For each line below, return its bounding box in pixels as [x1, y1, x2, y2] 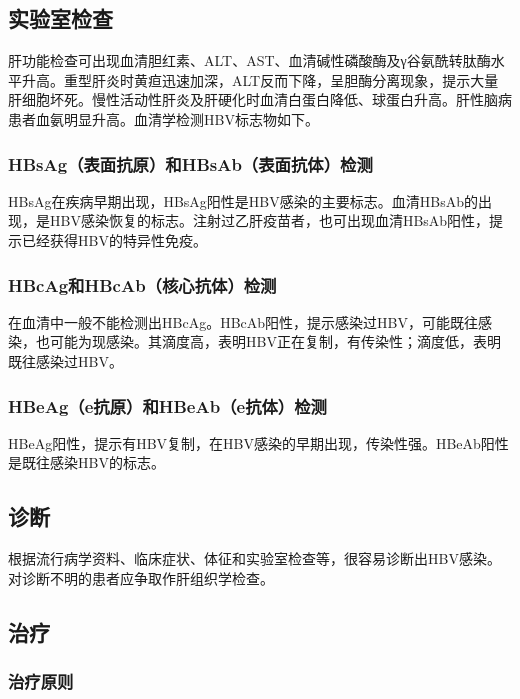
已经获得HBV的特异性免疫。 [21, 229, 207, 250]
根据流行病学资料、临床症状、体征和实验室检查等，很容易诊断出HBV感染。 [8, 548, 501, 569]
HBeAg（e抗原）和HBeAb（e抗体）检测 [8, 393, 327, 418]
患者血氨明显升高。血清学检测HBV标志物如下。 [8, 108, 319, 129]
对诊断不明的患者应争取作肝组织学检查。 [8, 567, 274, 588]
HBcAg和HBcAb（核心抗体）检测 [8, 272, 277, 297]
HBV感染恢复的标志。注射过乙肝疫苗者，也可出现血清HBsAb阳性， [49, 210, 490, 231]
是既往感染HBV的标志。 [8, 452, 165, 473]
